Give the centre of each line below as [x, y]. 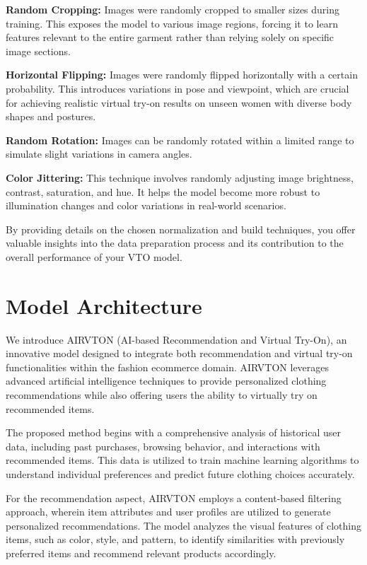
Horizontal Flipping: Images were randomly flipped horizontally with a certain [182, 75]
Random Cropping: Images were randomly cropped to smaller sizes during [173, 9]
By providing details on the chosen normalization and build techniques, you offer [181, 229]
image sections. [38, 51]
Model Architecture [104, 305]
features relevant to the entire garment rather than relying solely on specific [170, 37]
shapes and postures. [51, 116]
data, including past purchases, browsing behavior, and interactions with [163, 446]
